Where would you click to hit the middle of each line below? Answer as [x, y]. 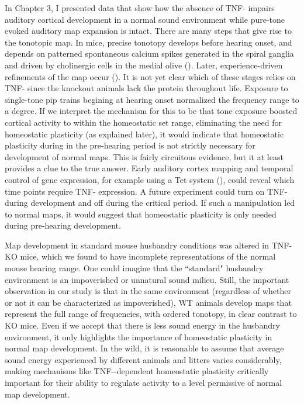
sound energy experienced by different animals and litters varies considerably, [143, 359]
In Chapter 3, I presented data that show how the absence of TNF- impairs [140, 8]
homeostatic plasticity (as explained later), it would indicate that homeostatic [144, 134]
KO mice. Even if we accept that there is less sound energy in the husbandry [142, 325]
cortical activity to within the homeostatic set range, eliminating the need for [143, 122]
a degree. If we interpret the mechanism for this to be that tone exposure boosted [151, 111]
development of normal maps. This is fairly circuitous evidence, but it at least [144, 156]
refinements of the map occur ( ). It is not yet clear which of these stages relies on [150, 76]
